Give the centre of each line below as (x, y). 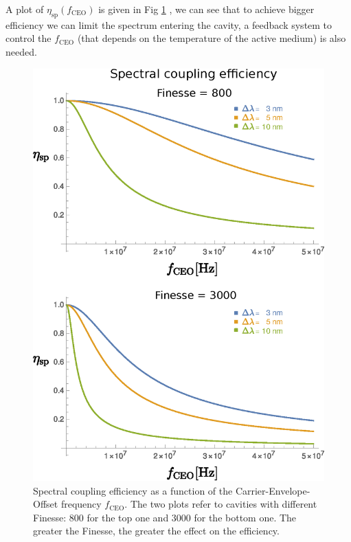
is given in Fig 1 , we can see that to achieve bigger (206, 9)
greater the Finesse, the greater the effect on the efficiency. (156, 531)
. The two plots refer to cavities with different (221, 504)
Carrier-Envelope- (273, 490)
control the (29, 38)
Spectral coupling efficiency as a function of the (133, 490)
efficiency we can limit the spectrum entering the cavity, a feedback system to (169, 24)
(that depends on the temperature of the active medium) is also (212, 38)
